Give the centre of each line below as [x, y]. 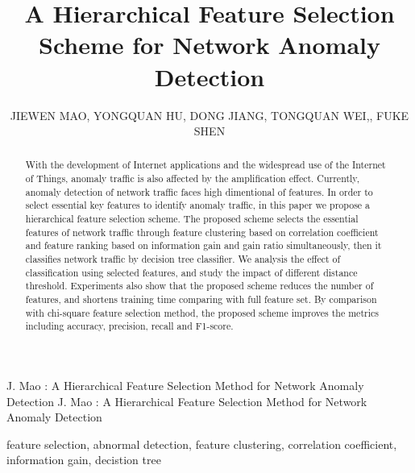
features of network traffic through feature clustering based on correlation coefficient [202, 232]
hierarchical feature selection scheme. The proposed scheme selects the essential [192, 219]
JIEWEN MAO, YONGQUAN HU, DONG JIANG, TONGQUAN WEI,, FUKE [210, 115]
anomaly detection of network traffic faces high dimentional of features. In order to [199, 191]
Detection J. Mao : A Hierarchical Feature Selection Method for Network [187, 401]
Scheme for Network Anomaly [210, 45]
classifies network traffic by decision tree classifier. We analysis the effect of [183, 259]
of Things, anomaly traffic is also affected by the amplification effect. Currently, [192, 178]
